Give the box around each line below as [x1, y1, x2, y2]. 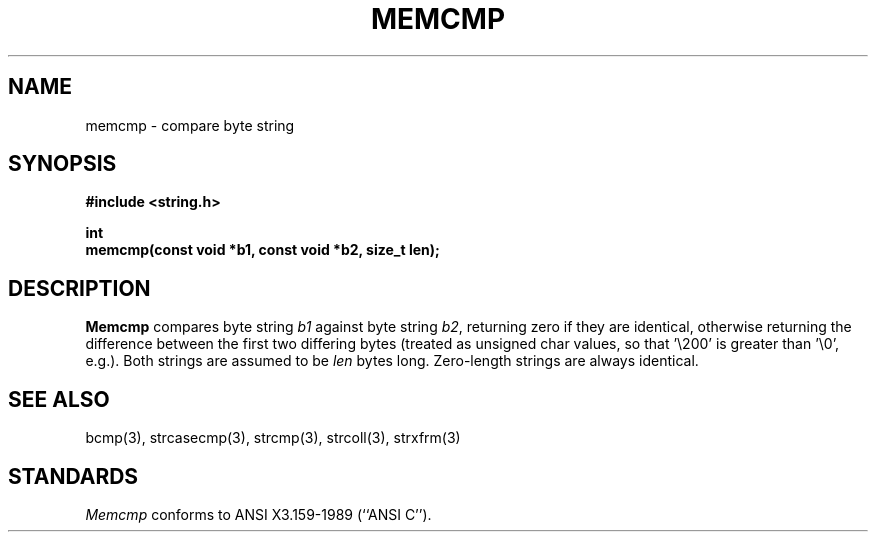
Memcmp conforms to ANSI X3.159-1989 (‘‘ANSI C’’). [85, 505, 432, 523]
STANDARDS [8, 463, 139, 489]
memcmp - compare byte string [85, 116, 295, 134]
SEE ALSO [8, 386, 110, 412]
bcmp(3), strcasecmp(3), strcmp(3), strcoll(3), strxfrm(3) [85, 429, 461, 447]
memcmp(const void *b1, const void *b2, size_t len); [85, 241, 440, 259]
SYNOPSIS [8, 151, 117, 177]
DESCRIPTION [8, 275, 151, 301]
